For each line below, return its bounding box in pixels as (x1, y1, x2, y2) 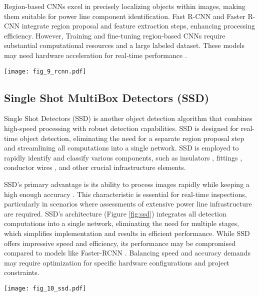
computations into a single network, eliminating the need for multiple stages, (4, 218, 239, 228)
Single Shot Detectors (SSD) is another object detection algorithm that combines (4, 113, 252, 123)
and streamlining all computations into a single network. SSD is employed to (4, 142, 239, 153)
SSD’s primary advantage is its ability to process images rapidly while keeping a (4, 178, 249, 189)
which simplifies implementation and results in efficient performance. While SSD (4, 227, 250, 238)
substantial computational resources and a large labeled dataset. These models (4, 40, 244, 50)
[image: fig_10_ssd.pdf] (4, 284, 86, 292)
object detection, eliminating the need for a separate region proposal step (19, 132, 244, 143)
